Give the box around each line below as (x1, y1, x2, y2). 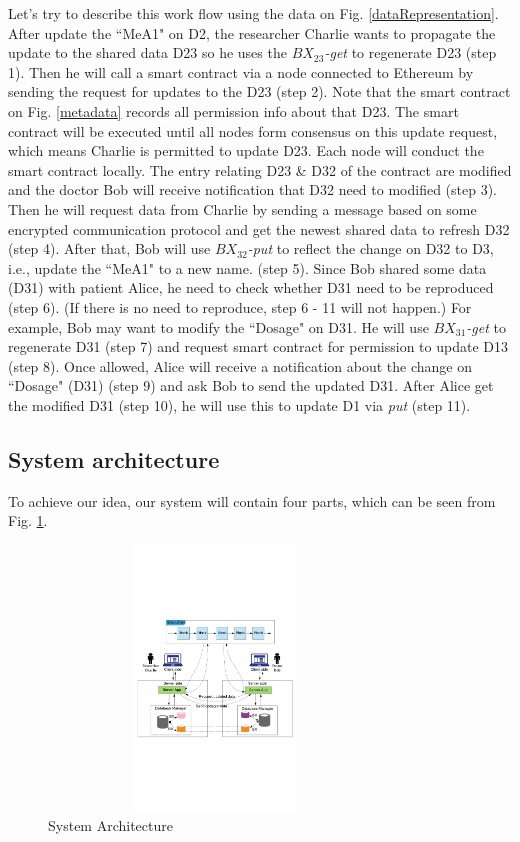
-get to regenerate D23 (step (324, 42, 497, 63)
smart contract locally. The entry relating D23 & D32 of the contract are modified (8, 159, 512, 180)
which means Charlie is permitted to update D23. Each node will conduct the (8, 140, 484, 161)
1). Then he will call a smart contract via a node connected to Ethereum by (8, 61, 474, 82)
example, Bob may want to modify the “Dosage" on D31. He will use (8, 316, 429, 337)
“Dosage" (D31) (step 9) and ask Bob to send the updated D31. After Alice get (8, 375, 494, 396)
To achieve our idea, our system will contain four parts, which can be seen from (8, 490, 496, 511)
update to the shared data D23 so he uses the (8, 42, 287, 63)
